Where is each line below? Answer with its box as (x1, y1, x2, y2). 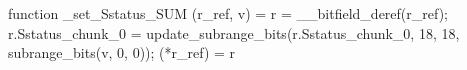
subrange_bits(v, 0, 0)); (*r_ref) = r (8, 42, 236, 63)
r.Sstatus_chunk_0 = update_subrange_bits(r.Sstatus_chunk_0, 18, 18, (8, 22, 460, 43)
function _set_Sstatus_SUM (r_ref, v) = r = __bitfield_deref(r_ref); (8, 3, 448, 23)
